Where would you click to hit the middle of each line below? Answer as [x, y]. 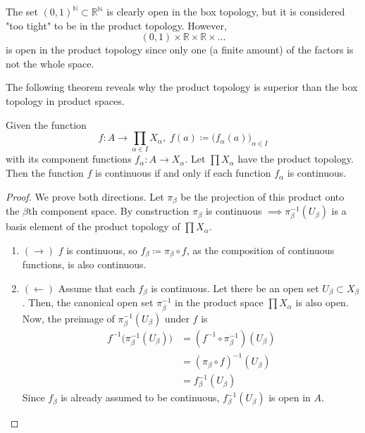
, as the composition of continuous [260, 250]
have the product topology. [296, 159]
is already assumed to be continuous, [140, 397]
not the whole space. [50, 63]
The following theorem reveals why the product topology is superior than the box [182, 87]
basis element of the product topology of [93, 226]
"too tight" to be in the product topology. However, [116, 25]
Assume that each [97, 288]
